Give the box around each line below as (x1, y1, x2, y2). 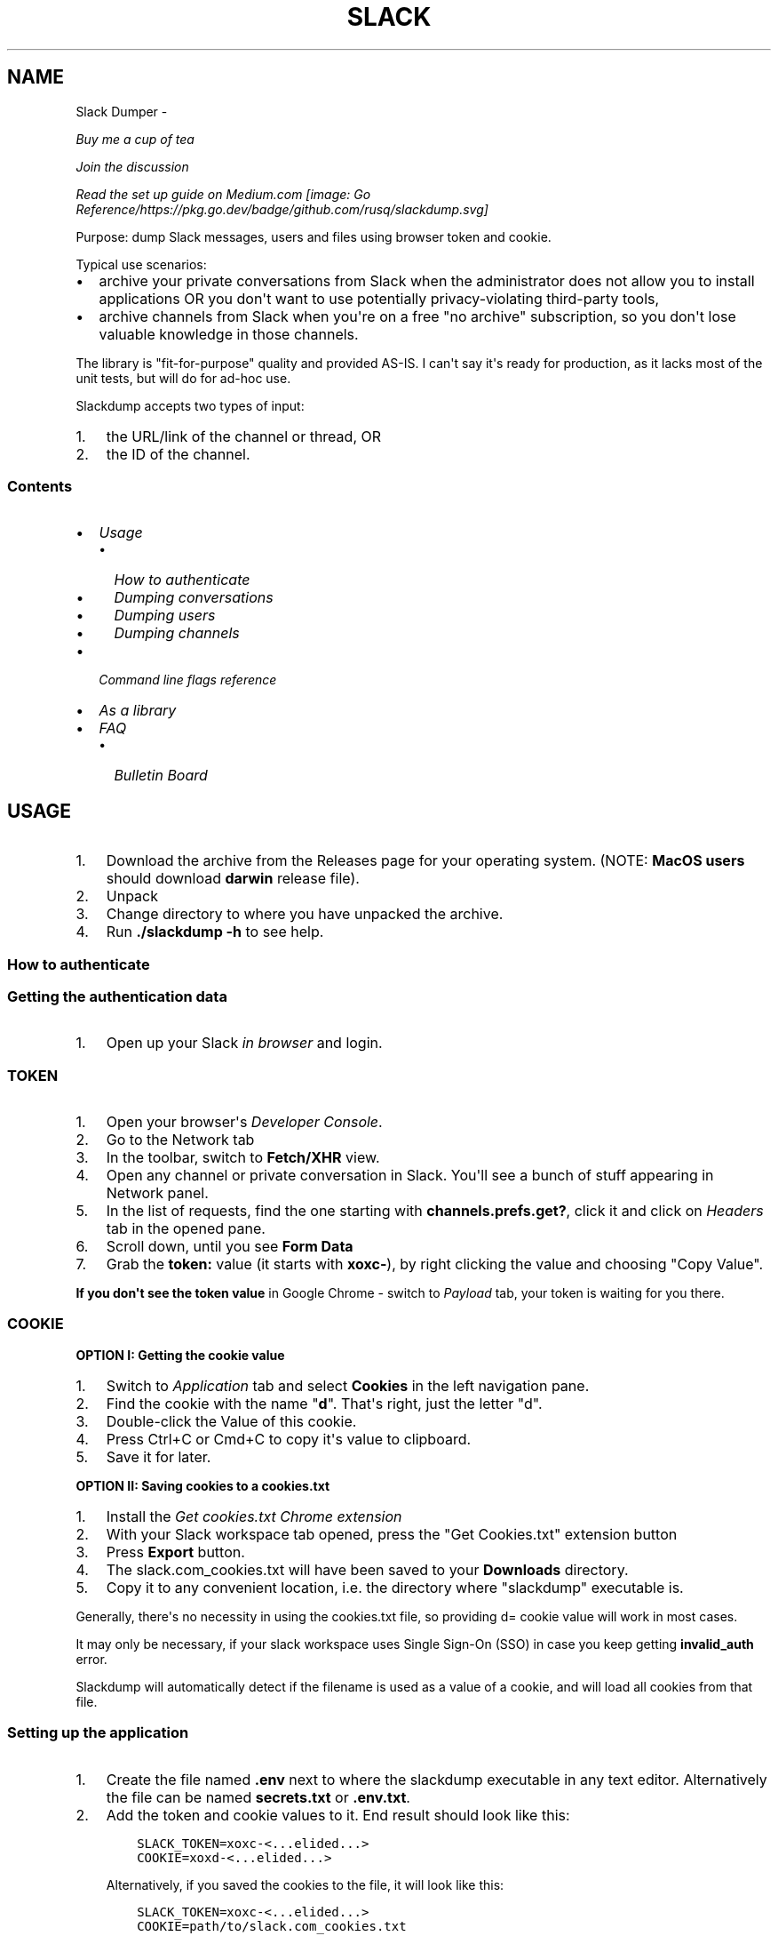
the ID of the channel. (106, 444, 250, 463)
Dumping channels (114, 624, 240, 643)
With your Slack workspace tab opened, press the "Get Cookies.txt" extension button (106, 1524, 678, 1543)
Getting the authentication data (7, 987, 227, 1005)
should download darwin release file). (106, 869, 360, 888)
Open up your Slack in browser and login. (106, 1034, 383, 1052)
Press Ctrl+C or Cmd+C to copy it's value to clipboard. (106, 1429, 472, 1448)
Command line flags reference (99, 672, 277, 688)
